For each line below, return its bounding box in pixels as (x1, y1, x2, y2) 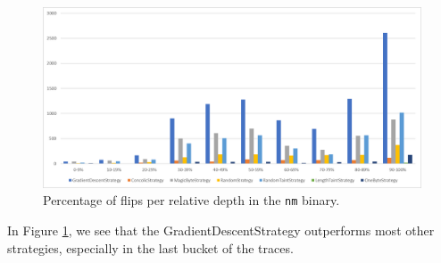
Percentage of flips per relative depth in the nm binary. (43, 191, 340, 210)
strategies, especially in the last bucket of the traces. (7, 238, 294, 257)
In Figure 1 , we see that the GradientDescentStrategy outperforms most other (7, 221, 435, 240)
